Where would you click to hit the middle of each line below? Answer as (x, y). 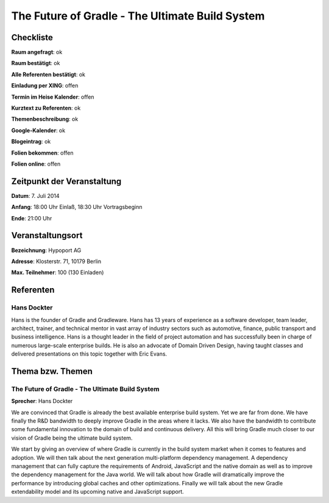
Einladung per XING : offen (45, 86)
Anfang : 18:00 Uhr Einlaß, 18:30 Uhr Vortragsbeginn (77, 207)
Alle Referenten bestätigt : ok (48, 74)
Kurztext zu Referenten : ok (46, 108)
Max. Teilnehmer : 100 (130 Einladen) (58, 273)
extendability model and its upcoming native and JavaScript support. (97, 492)
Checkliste (32, 37)
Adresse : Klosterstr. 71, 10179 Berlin (56, 261)
